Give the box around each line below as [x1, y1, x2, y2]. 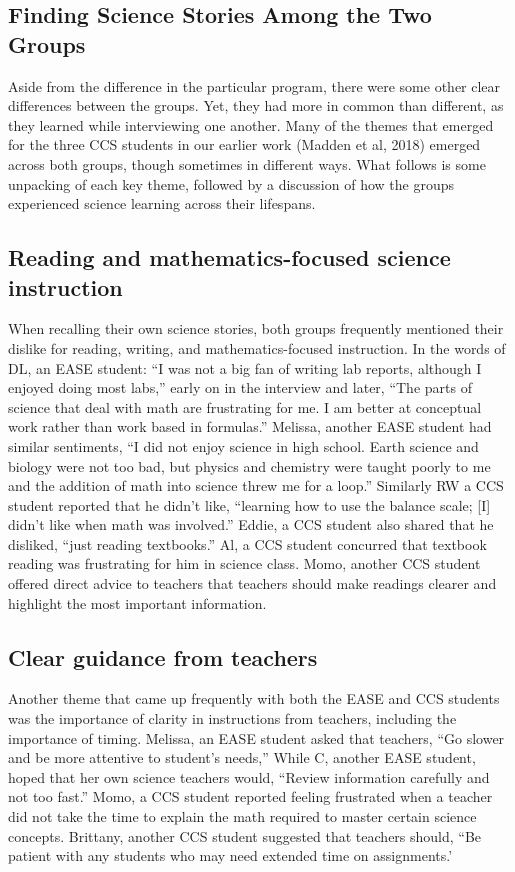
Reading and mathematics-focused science [8, 242, 451, 273]
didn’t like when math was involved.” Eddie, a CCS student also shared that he [8, 514, 494, 535]
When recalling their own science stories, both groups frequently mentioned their [8, 318, 504, 339]
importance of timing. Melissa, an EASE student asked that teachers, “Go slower [8, 727, 505, 748]
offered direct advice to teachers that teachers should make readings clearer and [8, 573, 497, 594]
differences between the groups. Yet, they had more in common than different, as [8, 95, 504, 116]
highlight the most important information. [8, 592, 267, 613]
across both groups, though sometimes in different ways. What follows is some [8, 153, 486, 174]
